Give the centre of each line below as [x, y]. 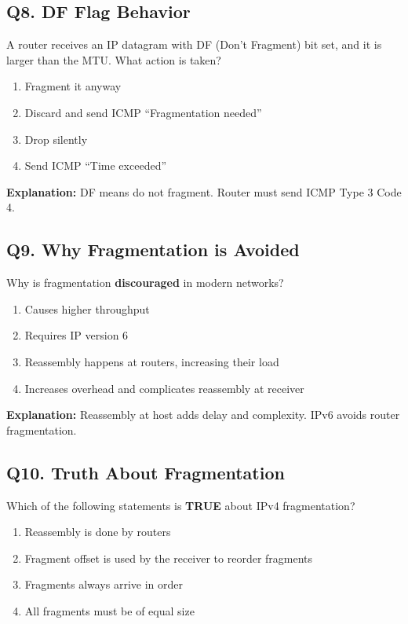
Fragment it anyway [73, 86]
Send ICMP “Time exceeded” [96, 165]
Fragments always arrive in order [104, 584]
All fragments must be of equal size [109, 610]
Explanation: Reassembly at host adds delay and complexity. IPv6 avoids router [203, 415]
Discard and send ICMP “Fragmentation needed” [143, 112]
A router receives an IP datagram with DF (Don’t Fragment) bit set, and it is [194, 44]
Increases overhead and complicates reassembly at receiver [164, 388]
